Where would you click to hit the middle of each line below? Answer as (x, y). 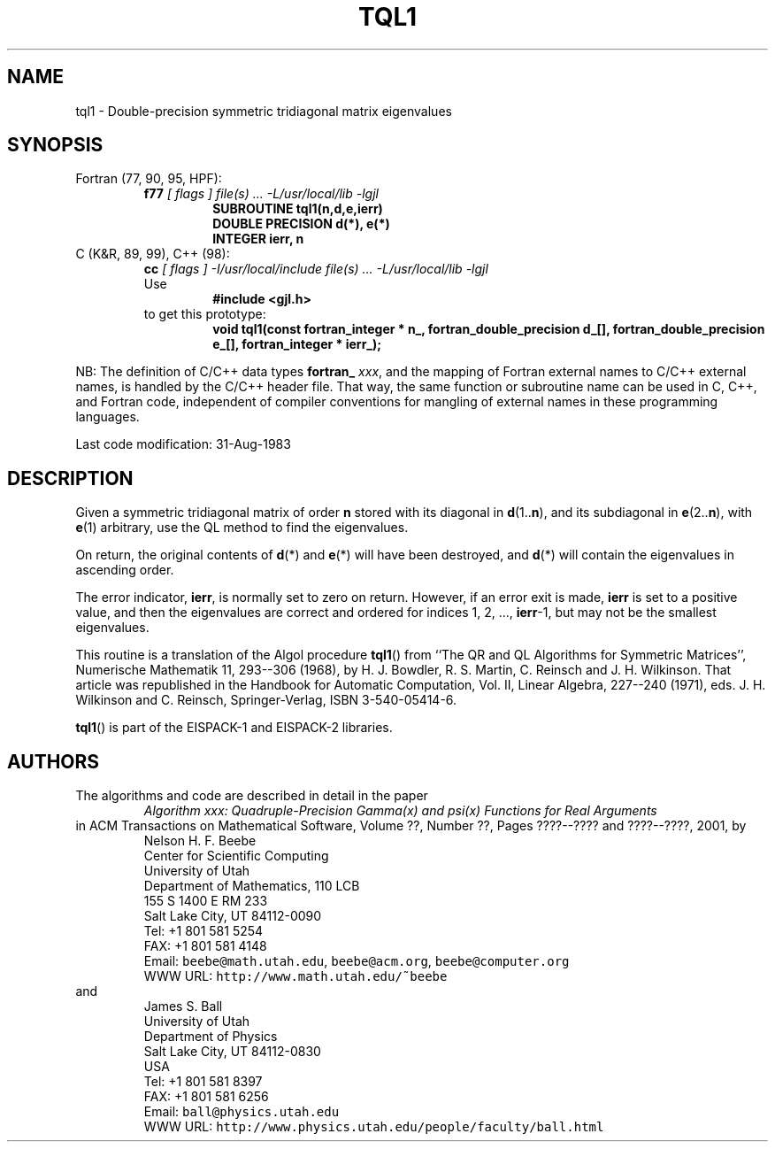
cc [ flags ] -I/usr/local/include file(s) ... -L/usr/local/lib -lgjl (316, 269)
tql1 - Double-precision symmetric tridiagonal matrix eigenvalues (264, 111)
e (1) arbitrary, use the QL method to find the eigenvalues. (242, 528)
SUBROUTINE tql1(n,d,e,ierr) (298, 209)
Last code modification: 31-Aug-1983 (183, 444)
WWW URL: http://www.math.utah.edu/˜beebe (295, 976)
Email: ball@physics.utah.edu (242, 1112)
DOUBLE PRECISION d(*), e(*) (301, 224)
